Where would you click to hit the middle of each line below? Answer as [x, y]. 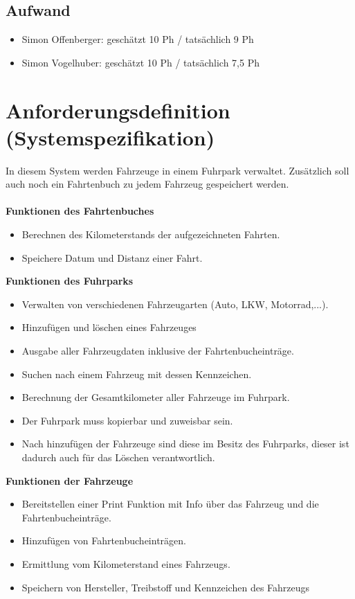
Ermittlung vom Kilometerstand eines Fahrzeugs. [126, 563]
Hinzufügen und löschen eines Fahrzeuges [109, 327]
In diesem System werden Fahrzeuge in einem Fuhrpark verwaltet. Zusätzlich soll [177, 170]
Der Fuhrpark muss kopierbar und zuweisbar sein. [127, 420]
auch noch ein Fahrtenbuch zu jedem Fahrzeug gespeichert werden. [147, 184]
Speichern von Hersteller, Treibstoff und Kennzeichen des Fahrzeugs [166, 587]
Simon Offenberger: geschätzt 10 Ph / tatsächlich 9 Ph [138, 39]
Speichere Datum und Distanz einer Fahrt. [112, 257]
